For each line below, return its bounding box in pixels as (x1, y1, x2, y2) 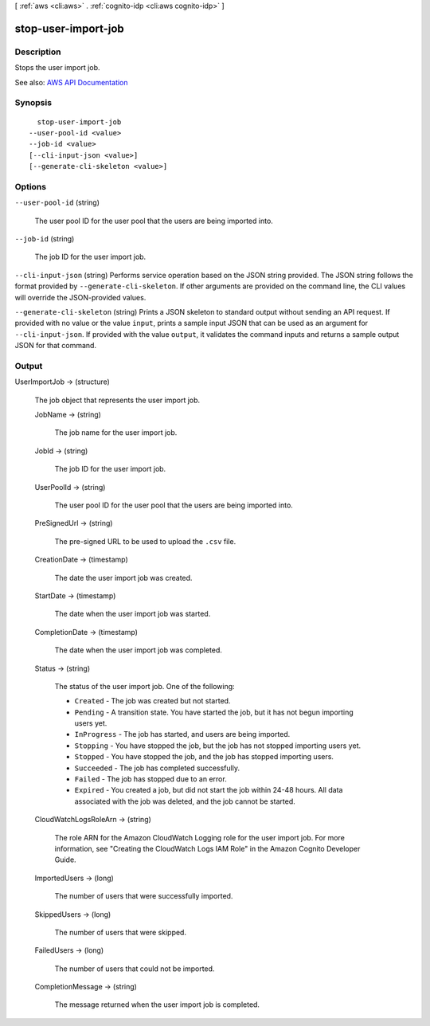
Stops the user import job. (14, 63, 100, 72)
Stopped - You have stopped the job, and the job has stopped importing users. (74, 752, 334, 762)
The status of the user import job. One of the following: (54, 681, 235, 691)
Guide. (54, 855, 76, 864)
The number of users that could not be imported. (54, 964, 215, 973)
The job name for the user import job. (54, 428, 178, 437)
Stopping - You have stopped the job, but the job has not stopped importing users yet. (74, 741, 362, 750)
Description (14, 46, 61, 57)
